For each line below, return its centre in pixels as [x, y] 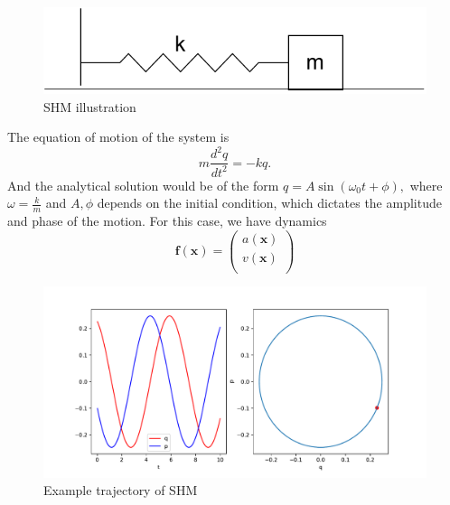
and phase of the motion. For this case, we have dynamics [167, 221]
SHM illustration [90, 106]
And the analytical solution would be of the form [143, 185]
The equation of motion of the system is [118, 137]
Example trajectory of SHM [121, 490]
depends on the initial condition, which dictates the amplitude [269, 203]
